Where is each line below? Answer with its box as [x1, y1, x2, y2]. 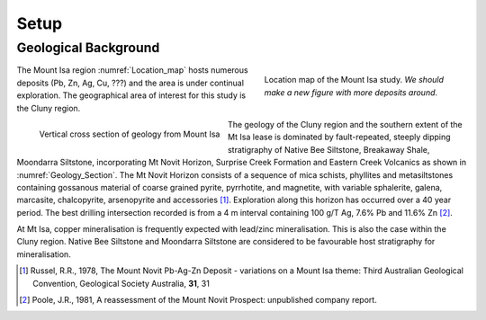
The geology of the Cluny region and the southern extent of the [227, 119, 463, 129]
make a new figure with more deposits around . [264, 86, 438, 98]
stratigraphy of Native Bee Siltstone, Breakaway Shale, [227, 144, 430, 155]
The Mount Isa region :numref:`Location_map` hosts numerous [16, 65, 248, 76]
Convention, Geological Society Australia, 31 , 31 [32, 278, 211, 289]
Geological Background [16, 40, 160, 56]
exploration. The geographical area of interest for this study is [16, 90, 247, 101]
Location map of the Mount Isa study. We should [264, 75, 445, 85]
